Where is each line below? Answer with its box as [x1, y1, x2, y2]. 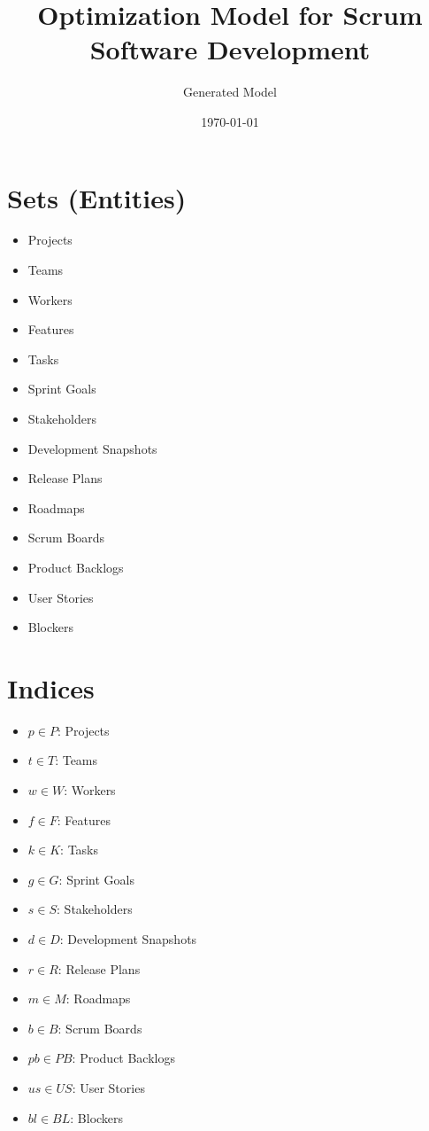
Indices [7, 669, 95, 706]
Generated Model [183, 82, 277, 101]
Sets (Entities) [7, 179, 187, 215]
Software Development [89, 31, 371, 67]
